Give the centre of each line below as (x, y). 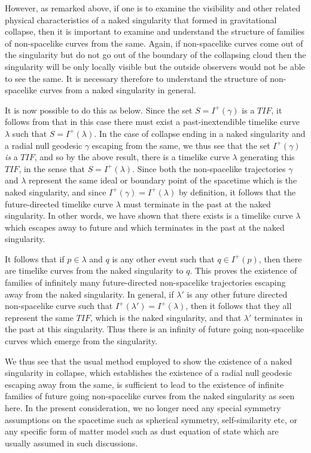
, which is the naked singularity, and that (166, 317)
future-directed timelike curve (59, 203)
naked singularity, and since (56, 192)
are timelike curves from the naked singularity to (94, 270)
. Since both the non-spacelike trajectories (209, 168)
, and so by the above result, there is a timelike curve (132, 157)
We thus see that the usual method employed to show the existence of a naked (149, 361)
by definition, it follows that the (237, 192)
